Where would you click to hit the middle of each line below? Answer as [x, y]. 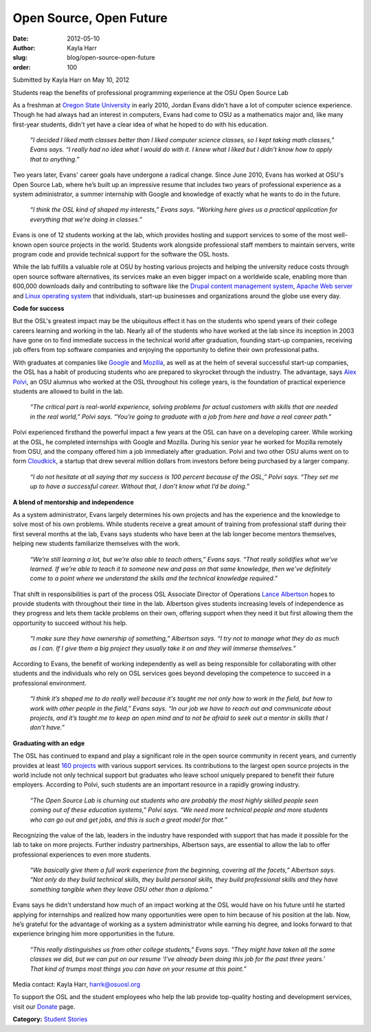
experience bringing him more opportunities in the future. [94, 934]
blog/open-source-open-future [111, 58]
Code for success [38, 308]
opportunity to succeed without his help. [70, 623]
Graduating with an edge [49, 743]
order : [22, 67]
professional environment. [50, 683]
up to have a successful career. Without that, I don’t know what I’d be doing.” [140, 486]
